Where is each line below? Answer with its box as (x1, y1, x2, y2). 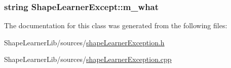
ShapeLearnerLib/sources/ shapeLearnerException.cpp (4, 54, 172, 64)
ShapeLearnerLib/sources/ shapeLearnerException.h (4, 37, 165, 47)
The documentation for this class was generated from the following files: (4, 20, 227, 31)
